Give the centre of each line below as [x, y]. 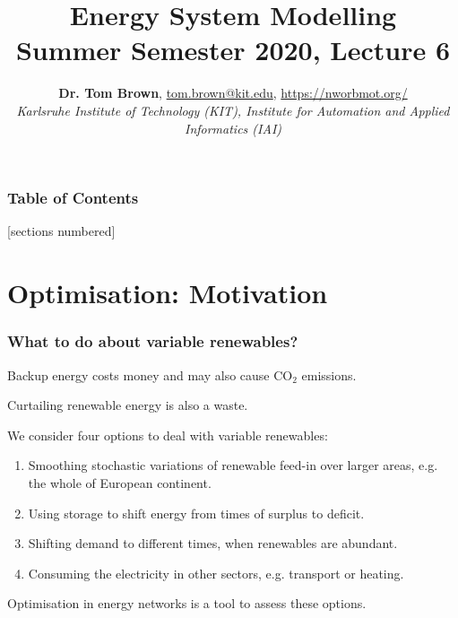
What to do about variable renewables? [153, 341]
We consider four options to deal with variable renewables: [168, 435]
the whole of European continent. [120, 482]
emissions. [329, 374]
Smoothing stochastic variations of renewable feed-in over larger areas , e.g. [233, 465]
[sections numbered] [61, 231]
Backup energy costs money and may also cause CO [150, 374]
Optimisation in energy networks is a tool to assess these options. [187, 603]
